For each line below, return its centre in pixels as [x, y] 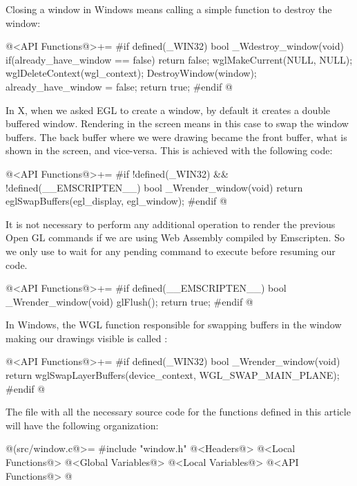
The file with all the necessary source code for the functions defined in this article [178, 412]
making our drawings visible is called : [87, 338]
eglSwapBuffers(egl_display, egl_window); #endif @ [116, 201]
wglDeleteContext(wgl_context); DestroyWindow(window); [131, 73]
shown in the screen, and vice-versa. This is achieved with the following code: [169, 150]
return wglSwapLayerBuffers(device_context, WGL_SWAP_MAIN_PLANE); [173, 375]
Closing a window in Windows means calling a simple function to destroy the [169, 9]
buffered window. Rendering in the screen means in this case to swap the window [177, 123]
